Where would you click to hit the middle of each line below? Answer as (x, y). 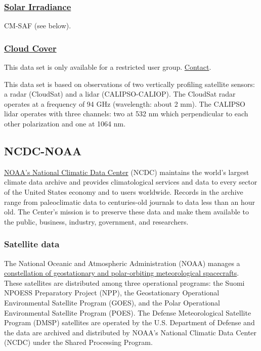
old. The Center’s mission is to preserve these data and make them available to (126, 212)
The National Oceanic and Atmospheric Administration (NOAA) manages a (122, 263)
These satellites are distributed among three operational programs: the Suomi (124, 282)
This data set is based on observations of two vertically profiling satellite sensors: (129, 84)
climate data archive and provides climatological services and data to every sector (131, 182)
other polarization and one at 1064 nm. (65, 123)
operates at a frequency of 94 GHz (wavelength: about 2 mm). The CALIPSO (125, 103)
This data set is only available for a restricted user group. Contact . (108, 67)
